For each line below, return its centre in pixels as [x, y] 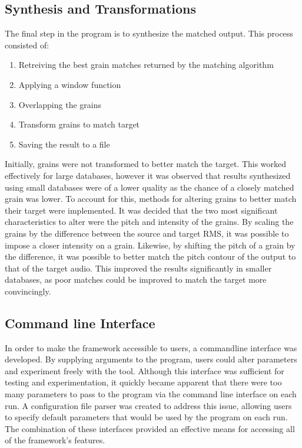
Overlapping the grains [60, 104]
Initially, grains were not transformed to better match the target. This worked [146, 164]
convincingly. [28, 291]
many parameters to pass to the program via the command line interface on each [151, 394]
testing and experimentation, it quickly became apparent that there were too [143, 382]
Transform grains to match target [79, 124]
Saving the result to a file [64, 144]
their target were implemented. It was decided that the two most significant [141, 210]
